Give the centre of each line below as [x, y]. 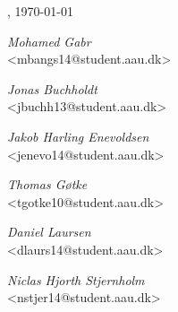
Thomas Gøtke [47, 184]
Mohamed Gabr [49, 41]
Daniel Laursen [49, 232]
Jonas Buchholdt [52, 88]
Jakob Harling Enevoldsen [78, 136]
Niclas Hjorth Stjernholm [76, 279]
